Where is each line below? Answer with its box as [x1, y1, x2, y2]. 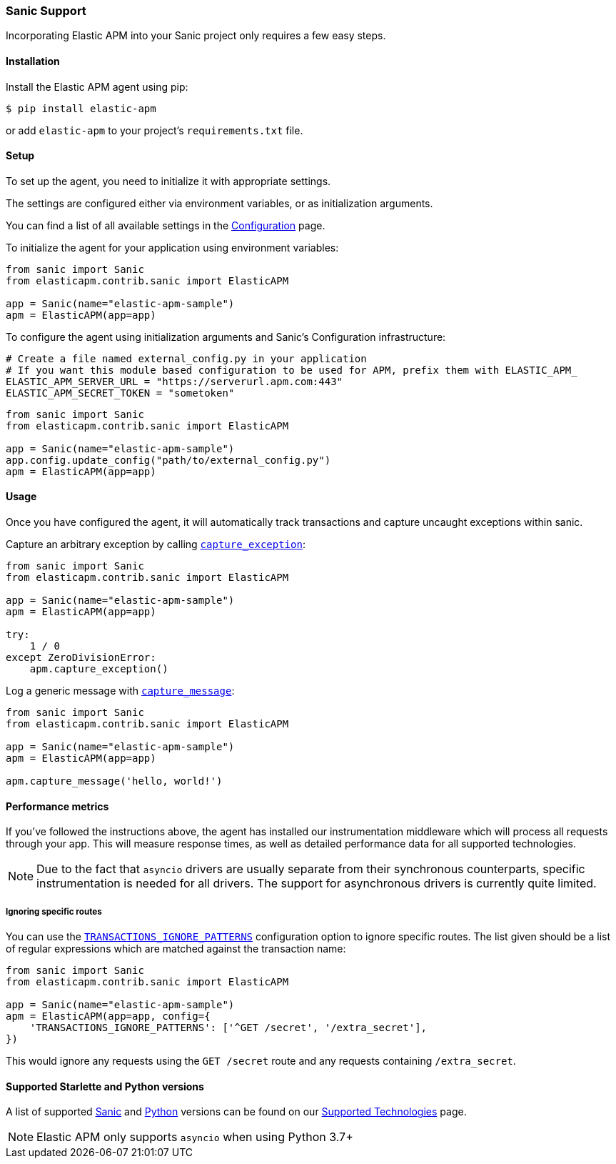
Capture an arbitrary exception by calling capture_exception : [6, 538, 306, 551]
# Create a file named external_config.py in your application [6, 352, 367, 364]
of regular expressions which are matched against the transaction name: [6, 942, 346, 955]
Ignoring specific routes [6, 906, 102, 917]
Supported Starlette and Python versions [6, 1080, 204, 1093]
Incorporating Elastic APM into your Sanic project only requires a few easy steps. [6, 29, 386, 42]
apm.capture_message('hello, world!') [6, 775, 223, 787]
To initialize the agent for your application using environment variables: [6, 241, 339, 254]
